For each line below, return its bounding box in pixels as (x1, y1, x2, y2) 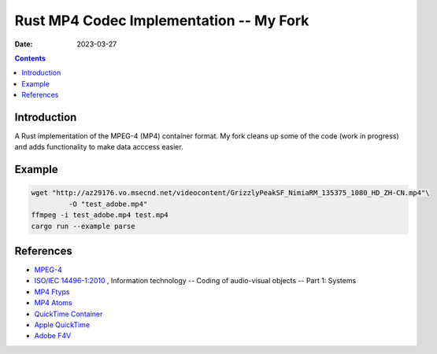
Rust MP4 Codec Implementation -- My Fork (14, 12, 309, 29)
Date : (14, 39, 33, 49)
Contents (14, 53, 46, 63)
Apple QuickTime (34, 320, 91, 330)
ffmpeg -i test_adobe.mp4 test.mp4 (31, 211, 169, 219)
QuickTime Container (34, 309, 103, 319)
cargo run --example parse (31, 221, 135, 230)
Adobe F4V (34, 331, 72, 341)
